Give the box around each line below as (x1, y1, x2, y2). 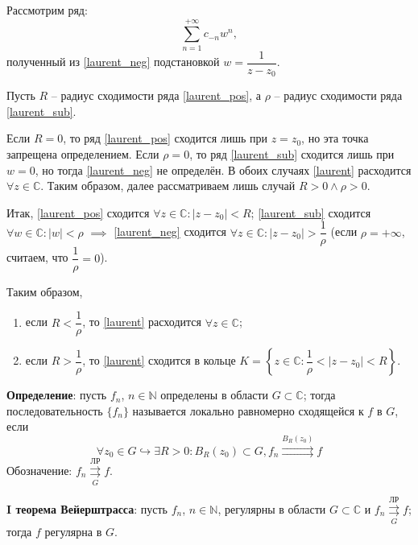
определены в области (160, 386, 268, 403)
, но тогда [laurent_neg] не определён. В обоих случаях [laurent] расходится (35, 161, 412, 178)
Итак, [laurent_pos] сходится (6, 204, 150, 221)
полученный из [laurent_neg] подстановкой (6, 53, 220, 70)
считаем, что (6, 249, 68, 266)
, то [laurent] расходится (82, 313, 201, 330)
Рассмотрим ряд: (6, 2, 88, 18)
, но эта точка (301, 130, 369, 147)
